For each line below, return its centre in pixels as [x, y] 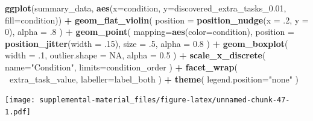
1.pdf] [18, 112]
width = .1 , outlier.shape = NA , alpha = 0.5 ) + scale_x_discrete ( [135, 55]
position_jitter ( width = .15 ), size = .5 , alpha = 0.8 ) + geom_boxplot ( [147, 43]
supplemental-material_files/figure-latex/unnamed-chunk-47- [165, 100]
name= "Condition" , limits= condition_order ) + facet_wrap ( [121, 67]
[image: [20, 100]
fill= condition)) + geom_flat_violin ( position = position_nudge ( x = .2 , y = [157, 20]
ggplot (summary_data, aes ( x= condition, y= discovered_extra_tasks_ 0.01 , [146, 8]
